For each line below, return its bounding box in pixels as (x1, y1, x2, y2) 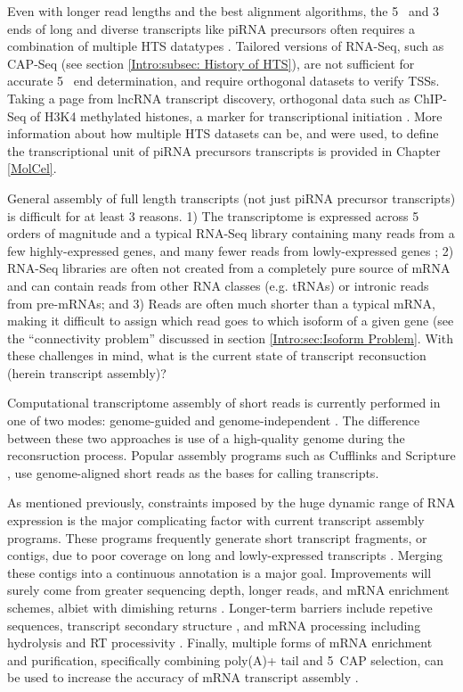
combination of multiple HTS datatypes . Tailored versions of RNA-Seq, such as (7, 37, 444, 55)
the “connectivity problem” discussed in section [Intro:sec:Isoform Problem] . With (7, 328, 453, 347)
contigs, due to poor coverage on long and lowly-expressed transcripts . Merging (7, 546, 443, 564)
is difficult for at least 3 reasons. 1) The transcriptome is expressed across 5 (7, 206, 419, 225)
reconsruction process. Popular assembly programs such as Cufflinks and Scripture (7, 446, 456, 465)
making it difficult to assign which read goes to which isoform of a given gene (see (7, 311, 454, 330)
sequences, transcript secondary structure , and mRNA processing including (7, 615, 421, 634)
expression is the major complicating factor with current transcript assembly (7, 511, 425, 530)
